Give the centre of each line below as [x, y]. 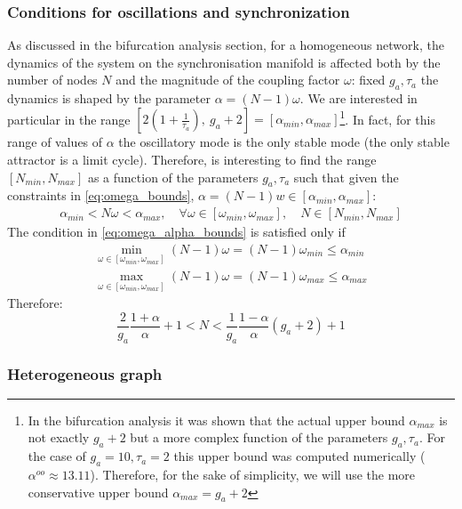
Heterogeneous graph [85, 373]
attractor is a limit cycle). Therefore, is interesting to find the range [192, 160]
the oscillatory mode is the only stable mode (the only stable [284, 142]
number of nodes [52, 80]
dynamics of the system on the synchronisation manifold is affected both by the [224, 62]
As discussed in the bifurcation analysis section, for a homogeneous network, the [226, 45]
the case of [57, 456]
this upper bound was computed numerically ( [299, 456]
